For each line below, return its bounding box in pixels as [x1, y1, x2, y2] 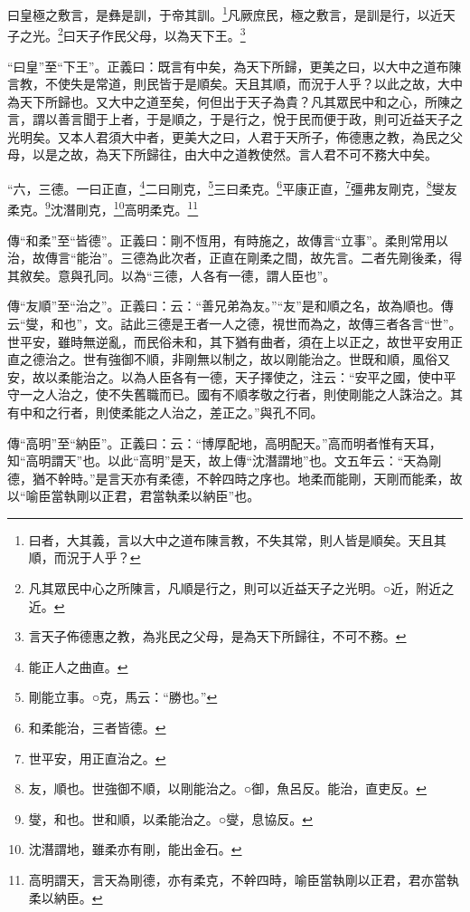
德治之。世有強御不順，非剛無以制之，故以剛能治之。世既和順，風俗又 [32, 350, 450, 369]
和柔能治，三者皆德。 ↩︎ [28, 718, 166, 737]
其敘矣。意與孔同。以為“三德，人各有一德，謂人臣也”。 [7, 265, 336, 284]
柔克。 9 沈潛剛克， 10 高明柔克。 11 [7, 197, 199, 218]
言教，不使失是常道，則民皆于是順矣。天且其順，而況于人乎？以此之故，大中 [7, 74, 463, 93]
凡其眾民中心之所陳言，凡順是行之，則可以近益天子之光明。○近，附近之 [28, 579, 455, 598]
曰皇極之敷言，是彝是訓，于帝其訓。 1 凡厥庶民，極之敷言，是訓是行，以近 [7, 3, 443, 24]
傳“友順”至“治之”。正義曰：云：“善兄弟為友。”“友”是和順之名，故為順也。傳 [7, 296, 454, 315]
